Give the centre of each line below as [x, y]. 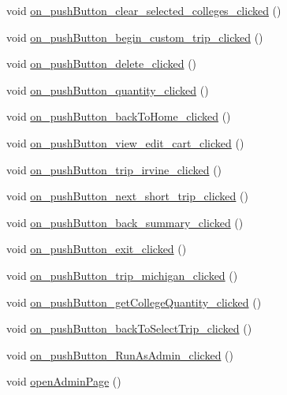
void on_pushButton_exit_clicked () [97, 249]
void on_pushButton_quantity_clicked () [108, 89]
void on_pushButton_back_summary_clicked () [125, 222]
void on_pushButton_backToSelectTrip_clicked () [129, 328]
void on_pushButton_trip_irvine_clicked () [114, 169]
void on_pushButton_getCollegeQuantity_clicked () [134, 302]
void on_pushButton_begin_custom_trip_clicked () [135, 37]
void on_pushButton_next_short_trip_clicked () [127, 196]
